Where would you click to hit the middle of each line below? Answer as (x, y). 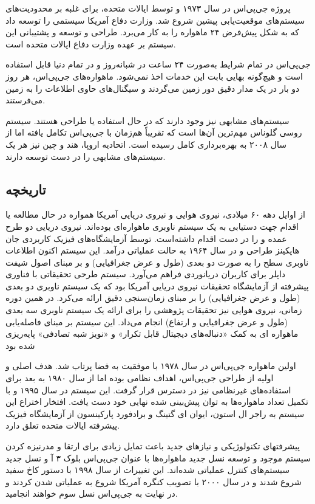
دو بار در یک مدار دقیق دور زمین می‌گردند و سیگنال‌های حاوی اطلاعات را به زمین (153, 88)
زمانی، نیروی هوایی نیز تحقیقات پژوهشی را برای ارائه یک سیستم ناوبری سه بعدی (154, 310)
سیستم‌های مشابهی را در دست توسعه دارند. (86, 156)
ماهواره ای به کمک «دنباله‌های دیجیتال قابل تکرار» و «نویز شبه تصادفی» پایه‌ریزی (152, 333)
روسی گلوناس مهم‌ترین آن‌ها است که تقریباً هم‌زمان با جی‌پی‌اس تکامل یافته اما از (154, 132)
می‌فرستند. (25, 100)
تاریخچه (26, 189)
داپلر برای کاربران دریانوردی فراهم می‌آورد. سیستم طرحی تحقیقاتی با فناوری (146, 274)
